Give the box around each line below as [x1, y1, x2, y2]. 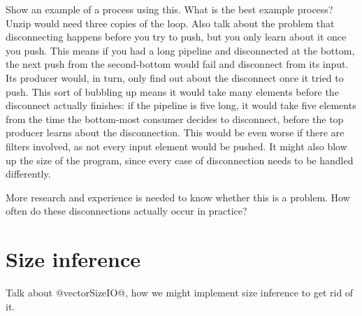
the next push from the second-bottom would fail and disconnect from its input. [6, 57, 349, 71]
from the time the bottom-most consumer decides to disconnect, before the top [6, 111, 344, 126]
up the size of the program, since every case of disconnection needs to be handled [6, 152, 354, 167]
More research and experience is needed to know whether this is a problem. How [6, 189, 350, 204]
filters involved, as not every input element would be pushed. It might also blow [6, 138, 347, 153]
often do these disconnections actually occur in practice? [6, 203, 247, 218]
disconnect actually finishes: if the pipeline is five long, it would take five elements [6, 98, 356, 113]
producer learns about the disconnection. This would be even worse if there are [6, 125, 345, 140]
